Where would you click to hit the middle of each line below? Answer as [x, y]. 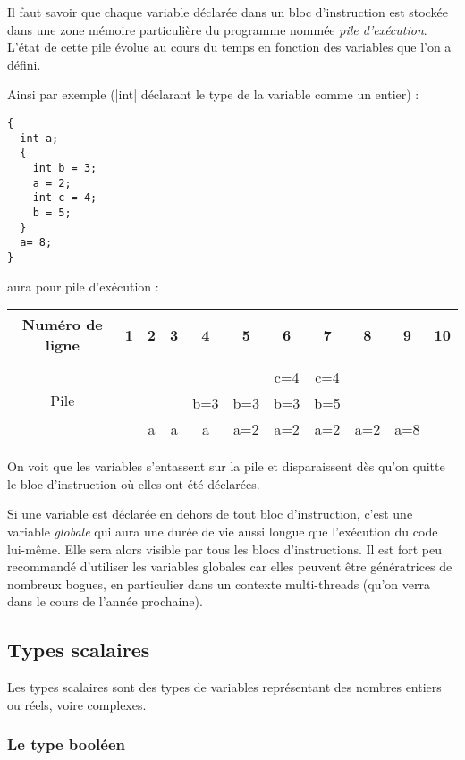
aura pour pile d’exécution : [83, 286]
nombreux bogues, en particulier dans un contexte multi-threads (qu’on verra [219, 583]
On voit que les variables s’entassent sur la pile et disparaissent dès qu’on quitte [226, 466]
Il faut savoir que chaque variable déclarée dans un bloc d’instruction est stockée [228, 12]
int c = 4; [65, 198]
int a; [39, 138]
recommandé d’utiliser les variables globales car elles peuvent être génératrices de [230, 566]
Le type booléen [67, 744]
